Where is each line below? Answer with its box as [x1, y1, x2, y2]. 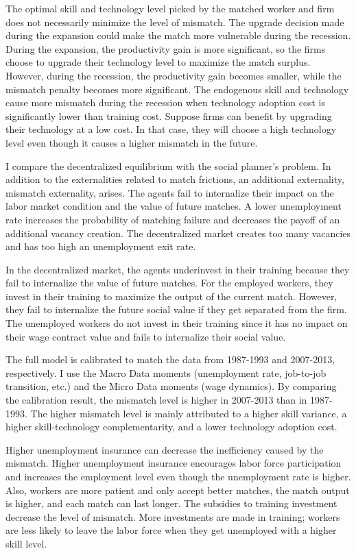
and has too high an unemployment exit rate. [5, 239, 196, 254]
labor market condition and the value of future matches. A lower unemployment [5, 199, 342, 213]
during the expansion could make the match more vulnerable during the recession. [5, 28, 351, 42]
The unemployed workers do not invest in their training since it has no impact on [5, 316, 348, 330]
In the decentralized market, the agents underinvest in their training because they [5, 262, 350, 276]
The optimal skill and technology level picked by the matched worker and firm [5, 1, 335, 15]
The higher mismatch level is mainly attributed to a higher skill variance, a [30, 406, 347, 420]
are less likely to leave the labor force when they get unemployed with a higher [5, 523, 337, 537]
